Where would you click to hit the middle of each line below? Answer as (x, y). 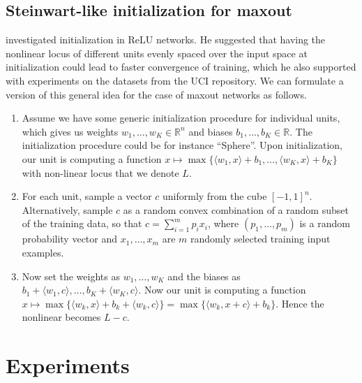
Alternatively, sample (67, 209)
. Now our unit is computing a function (222, 290)
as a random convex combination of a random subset (236, 209)
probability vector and (70, 239)
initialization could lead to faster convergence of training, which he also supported (181, 67)
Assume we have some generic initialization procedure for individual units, (181, 118)
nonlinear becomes (61, 317)
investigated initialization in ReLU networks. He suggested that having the (166, 39)
